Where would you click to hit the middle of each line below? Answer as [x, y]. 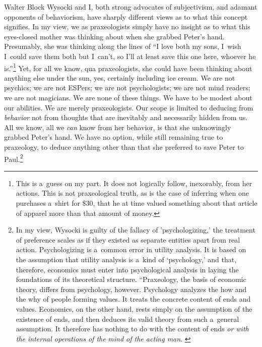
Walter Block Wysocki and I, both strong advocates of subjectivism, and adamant [131, 7]
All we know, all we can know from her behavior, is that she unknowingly [118, 127]
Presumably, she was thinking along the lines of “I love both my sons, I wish [123, 46]
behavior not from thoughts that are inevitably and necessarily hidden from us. [126, 117]
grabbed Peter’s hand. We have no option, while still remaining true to [114, 137]
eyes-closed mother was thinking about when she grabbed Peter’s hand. [114, 36]
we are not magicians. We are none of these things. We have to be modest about [128, 97]
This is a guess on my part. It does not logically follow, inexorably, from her [134, 183]
